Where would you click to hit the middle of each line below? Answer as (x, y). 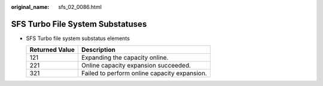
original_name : (30, 7)
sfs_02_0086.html (80, 7)
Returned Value (52, 50)
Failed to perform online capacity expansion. (144, 73)
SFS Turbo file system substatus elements (78, 38)
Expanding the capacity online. (125, 58)
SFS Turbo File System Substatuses (79, 24)
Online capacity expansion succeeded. (136, 66)
